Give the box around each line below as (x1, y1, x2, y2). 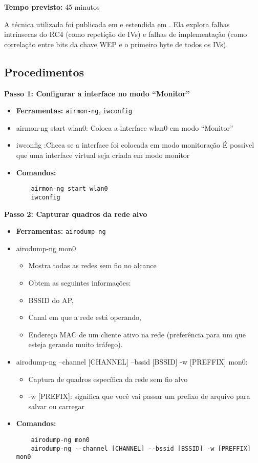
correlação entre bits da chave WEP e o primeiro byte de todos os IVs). (4, 38, 228, 49)
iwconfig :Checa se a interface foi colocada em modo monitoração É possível (16, 139, 254, 150)
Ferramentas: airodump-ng (16, 226, 106, 236)
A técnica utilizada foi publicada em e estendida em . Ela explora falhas (4, 18, 230, 29)
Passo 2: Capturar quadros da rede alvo (4, 208, 147, 219)
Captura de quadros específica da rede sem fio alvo (28, 373, 188, 384)
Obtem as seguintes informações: (28, 277, 131, 288)
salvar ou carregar (28, 400, 85, 411)
